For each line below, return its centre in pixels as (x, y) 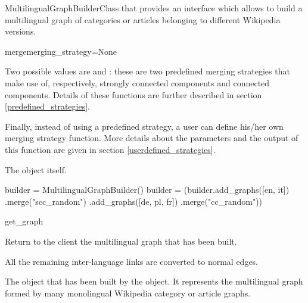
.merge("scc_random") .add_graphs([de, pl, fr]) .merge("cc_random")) (134, 201)
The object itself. (36, 169)
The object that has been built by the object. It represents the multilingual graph (154, 281)
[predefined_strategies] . (47, 106)
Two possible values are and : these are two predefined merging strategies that (147, 71)
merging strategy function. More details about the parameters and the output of (152, 138)
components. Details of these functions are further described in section (133, 94)
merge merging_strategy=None (61, 51)
